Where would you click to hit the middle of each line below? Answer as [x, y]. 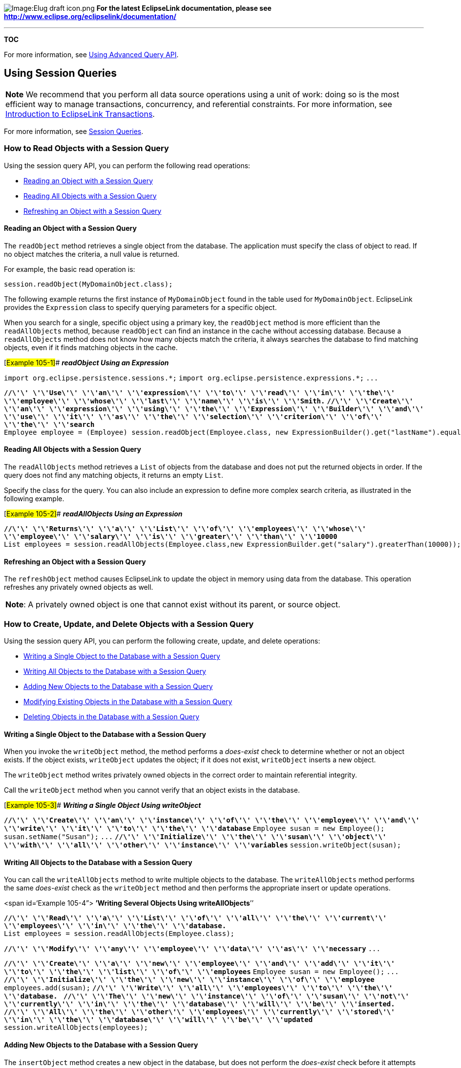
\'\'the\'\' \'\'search [49, 424]
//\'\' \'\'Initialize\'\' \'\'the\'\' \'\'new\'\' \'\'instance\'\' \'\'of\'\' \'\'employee [189, 980]
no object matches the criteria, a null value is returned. [92, 254]
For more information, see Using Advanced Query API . [91, 55]
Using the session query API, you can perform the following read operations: [127, 165]
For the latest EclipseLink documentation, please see [184, 8]
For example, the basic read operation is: [70, 269]
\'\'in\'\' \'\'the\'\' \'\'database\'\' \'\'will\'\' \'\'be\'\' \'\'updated [158, 1020]
